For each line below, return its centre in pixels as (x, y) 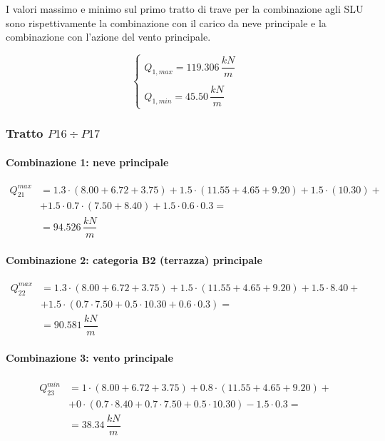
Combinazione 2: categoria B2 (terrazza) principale (134, 260)
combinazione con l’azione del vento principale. (108, 37)
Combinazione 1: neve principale (87, 162)
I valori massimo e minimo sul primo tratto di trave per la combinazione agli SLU (185, 9)
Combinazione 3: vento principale (89, 358)
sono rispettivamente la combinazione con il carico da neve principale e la (166, 22)
